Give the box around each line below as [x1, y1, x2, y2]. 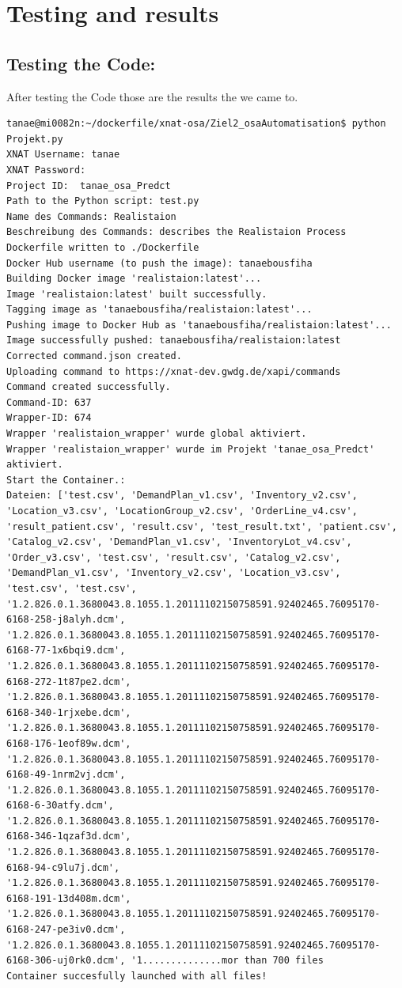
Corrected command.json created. [6, 350, 182, 362]
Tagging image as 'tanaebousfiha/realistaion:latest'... [6, 304, 313, 316]
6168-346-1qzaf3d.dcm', [6, 831, 131, 842]
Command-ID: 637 [6, 396, 92, 408]
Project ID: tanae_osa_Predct [6, 180, 171, 191]
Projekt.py [6, 133, 63, 145]
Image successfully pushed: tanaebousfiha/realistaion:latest [6, 335, 341, 346]
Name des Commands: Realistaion [6, 210, 176, 222]
